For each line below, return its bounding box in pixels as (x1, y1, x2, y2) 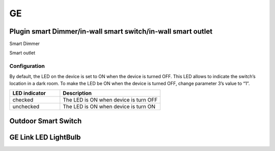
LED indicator (12, 90, 46, 97)
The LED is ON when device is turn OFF (63, 96, 158, 104)
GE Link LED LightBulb (9, 133, 81, 141)
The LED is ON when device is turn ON (63, 103, 155, 110)
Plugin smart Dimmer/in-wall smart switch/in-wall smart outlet (9, 27, 213, 36)
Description (63, 90, 92, 97)
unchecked (12, 103, 40, 110)
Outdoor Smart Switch (9, 116, 82, 125)
